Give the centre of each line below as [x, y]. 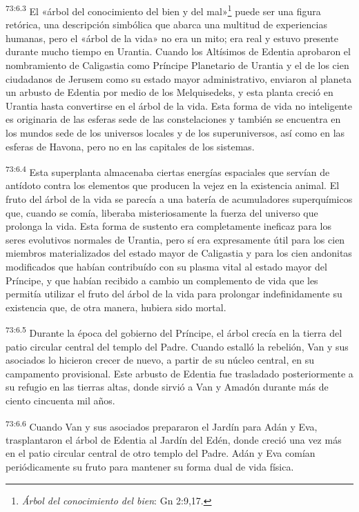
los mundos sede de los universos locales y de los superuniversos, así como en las [175, 132]
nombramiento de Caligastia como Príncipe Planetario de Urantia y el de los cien [177, 65]
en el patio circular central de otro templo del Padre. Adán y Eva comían [161, 453]
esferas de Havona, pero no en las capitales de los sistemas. [130, 146]
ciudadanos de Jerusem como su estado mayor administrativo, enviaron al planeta [179, 78]
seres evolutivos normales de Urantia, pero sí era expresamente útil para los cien [175, 239]
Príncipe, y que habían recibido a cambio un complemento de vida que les [162, 280]
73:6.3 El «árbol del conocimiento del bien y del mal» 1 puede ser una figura [163, 10]
